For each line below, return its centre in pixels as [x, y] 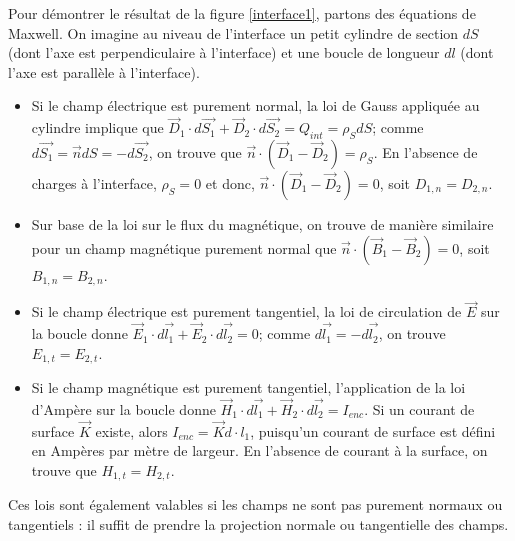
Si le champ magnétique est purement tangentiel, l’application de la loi [248, 387]
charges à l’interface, [94, 182]
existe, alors [131, 430]
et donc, [230, 182]
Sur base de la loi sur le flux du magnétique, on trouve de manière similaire [262, 223]
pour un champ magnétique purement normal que [184, 247]
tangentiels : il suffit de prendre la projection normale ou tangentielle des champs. [258, 523]
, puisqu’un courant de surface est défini [373, 430]
